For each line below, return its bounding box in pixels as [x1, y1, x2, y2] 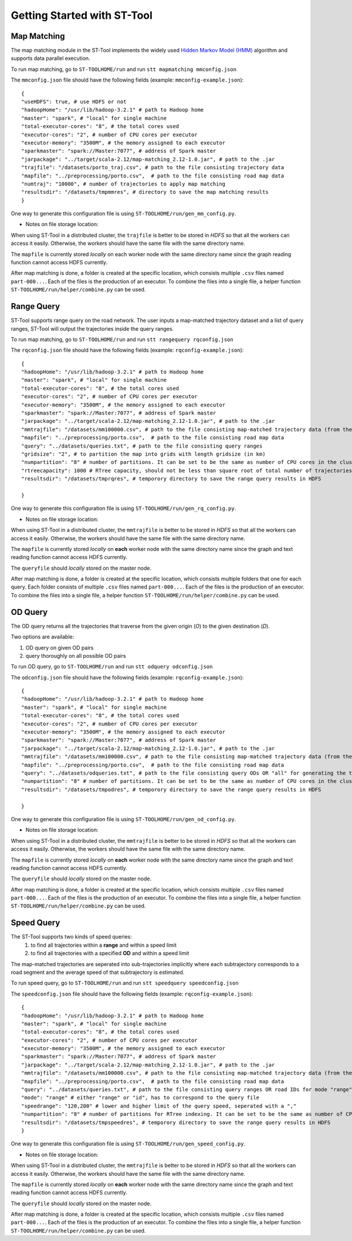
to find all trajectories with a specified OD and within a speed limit [31, 950, 189, 957]
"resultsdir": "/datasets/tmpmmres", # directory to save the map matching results [21, 189, 269, 196]
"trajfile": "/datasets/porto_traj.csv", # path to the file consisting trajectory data [21, 164, 285, 171]
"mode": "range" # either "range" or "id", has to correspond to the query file [21, 1094, 260, 1101]
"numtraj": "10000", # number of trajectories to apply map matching [21, 180, 226, 187]
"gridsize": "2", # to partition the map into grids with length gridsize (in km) [21, 450, 266, 458]
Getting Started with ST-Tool [11, 9, 153, 22]
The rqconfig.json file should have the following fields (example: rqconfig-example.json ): [11, 347, 244, 354]
